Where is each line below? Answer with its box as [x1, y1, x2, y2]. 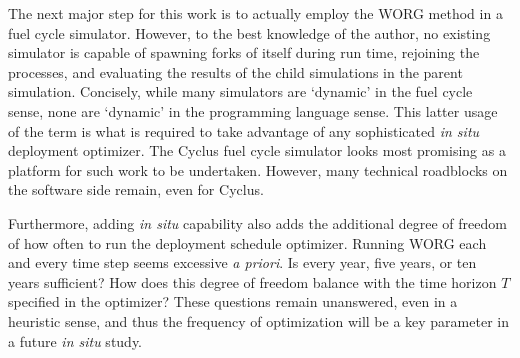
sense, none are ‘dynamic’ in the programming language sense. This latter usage [8, 100, 498, 121]
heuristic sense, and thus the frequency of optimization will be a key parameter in [8, 310, 509, 331]
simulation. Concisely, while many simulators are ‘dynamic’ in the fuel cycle [8, 81, 473, 102]
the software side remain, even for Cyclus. [8, 179, 264, 200]
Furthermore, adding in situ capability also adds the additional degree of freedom [8, 212, 507, 233]
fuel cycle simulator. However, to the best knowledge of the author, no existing [8, 22, 491, 43]
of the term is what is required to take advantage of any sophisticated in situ [8, 120, 480, 141]
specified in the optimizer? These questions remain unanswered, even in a [8, 291, 458, 312]
